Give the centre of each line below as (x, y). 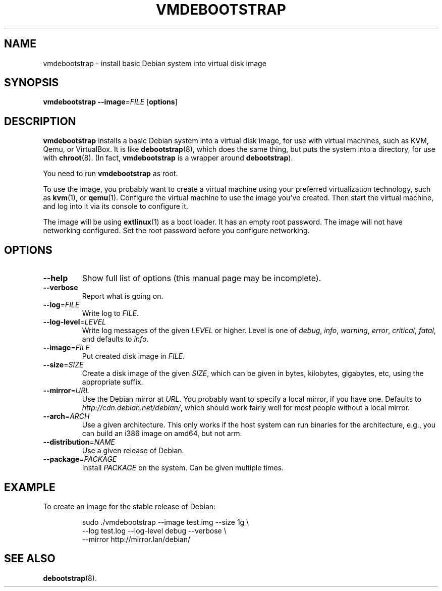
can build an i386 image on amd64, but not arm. (162, 434)
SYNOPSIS (32, 83)
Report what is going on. (123, 296)
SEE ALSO (30, 559)
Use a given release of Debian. (133, 451)
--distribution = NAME (79, 442)
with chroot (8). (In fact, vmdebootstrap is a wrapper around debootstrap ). (168, 158)
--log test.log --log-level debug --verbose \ (154, 530)
